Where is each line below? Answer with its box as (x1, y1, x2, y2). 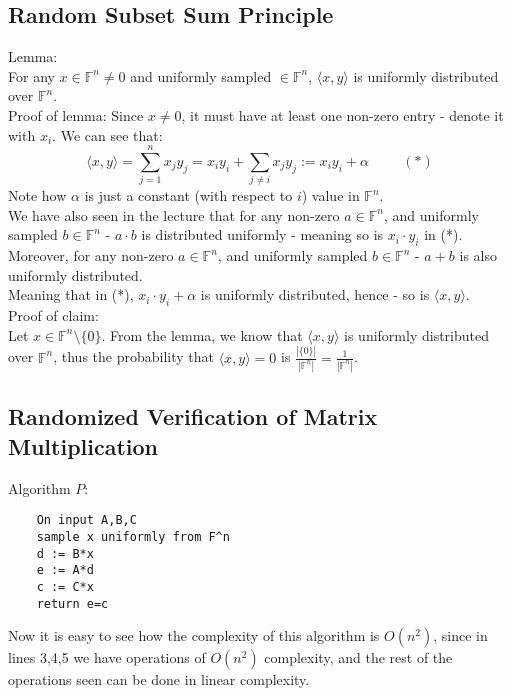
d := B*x (36, 546, 94, 561)
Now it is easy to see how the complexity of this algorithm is (8, 625, 380, 646)
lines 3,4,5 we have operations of (8, 647, 206, 668)
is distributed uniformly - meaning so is (141, 224, 384, 245)
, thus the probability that (53, 346, 214, 367)
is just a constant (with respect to (84, 185, 293, 206)
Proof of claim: (8, 305, 99, 326)
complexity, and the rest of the (264, 647, 453, 668)
